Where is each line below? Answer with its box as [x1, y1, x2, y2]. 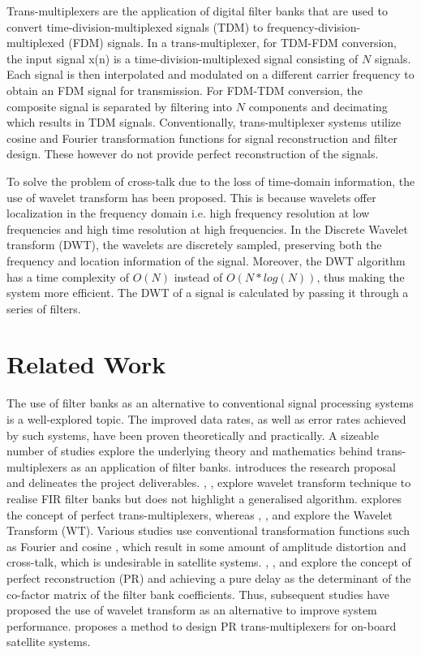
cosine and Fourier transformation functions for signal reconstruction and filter [6, 129, 398, 146]
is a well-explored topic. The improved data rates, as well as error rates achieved [6, 411, 406, 427]
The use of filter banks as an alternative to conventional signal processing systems [6, 394, 414, 412]
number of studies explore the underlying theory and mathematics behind [6, 442, 373, 459]
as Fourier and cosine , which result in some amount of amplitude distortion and [6, 537, 406, 554]
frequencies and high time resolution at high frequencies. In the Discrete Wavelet [6, 220, 408, 237]
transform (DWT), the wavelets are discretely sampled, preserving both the [6, 236, 382, 253]
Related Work [6, 347, 166, 381]
